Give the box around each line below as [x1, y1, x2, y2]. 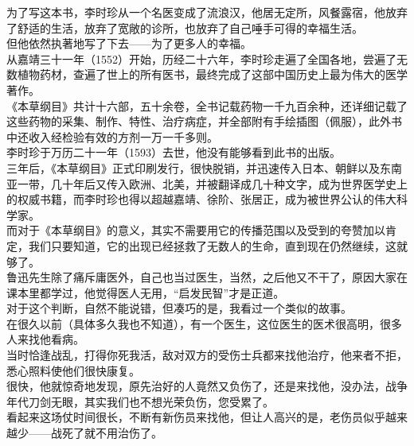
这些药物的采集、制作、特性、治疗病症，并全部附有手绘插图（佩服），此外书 [6, 113, 402, 130]
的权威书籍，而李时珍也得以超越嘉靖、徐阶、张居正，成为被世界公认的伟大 [6, 191, 396, 207]
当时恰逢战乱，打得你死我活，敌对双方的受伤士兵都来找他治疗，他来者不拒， [6, 347, 408, 363]
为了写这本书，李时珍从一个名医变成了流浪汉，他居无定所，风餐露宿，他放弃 [6, 4, 408, 20]
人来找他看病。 [6, 331, 84, 347]
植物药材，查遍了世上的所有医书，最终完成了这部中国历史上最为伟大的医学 [17, 66, 408, 83]
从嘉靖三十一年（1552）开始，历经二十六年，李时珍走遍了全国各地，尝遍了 [6, 50, 396, 67]
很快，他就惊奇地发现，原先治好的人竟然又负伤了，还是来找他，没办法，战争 [6, 378, 408, 394]
